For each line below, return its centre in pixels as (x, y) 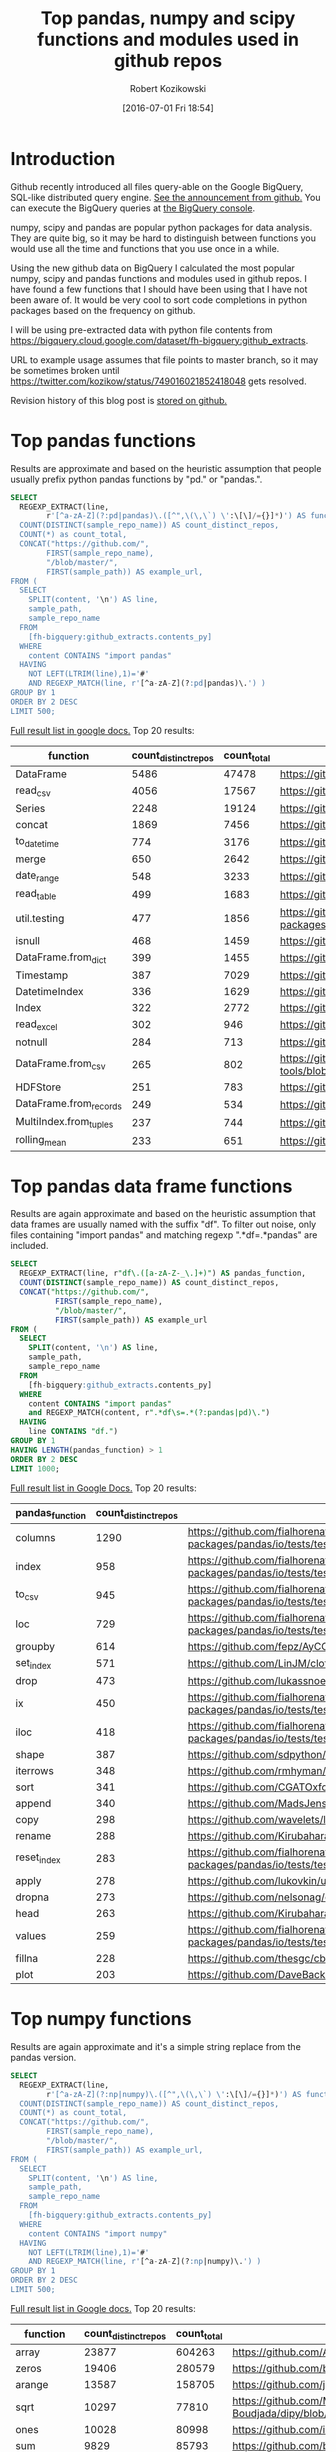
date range (37, 876)
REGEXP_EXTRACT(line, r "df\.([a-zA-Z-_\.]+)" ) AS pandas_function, (163, 1273)
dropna (32, 1897)
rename (33, 1835)
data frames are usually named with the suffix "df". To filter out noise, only (163, 1224)
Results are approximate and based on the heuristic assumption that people (166, 468)
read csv (33, 791)
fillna (26, 1958)
